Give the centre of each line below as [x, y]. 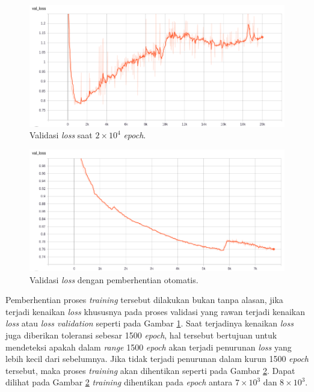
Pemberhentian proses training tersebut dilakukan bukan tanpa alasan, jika [144, 300]
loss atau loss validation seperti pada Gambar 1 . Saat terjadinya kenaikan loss [149, 323]
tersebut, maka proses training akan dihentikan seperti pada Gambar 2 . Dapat [150, 370]
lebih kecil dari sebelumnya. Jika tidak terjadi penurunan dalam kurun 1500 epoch [157, 359]
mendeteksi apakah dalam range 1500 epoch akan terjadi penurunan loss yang [149, 347]
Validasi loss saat [61, 135]
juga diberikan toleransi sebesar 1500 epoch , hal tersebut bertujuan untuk [141, 335]
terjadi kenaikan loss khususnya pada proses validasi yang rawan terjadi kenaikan [155, 311]
